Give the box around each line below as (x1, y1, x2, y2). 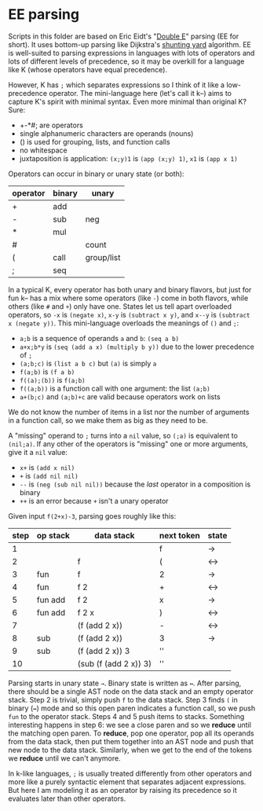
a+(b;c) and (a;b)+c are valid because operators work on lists (19, 391, 221, 402)
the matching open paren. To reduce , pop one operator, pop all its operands (8, 728, 254, 738)
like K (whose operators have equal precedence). (8, 64, 167, 74)
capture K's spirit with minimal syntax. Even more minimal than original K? (8, 97, 247, 106)
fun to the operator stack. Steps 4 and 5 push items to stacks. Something (8, 711, 245, 721)
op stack (36, 530, 71, 541)
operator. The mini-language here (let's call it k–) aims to (49, 88, 232, 97)
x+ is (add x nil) (19, 462, 75, 472)
